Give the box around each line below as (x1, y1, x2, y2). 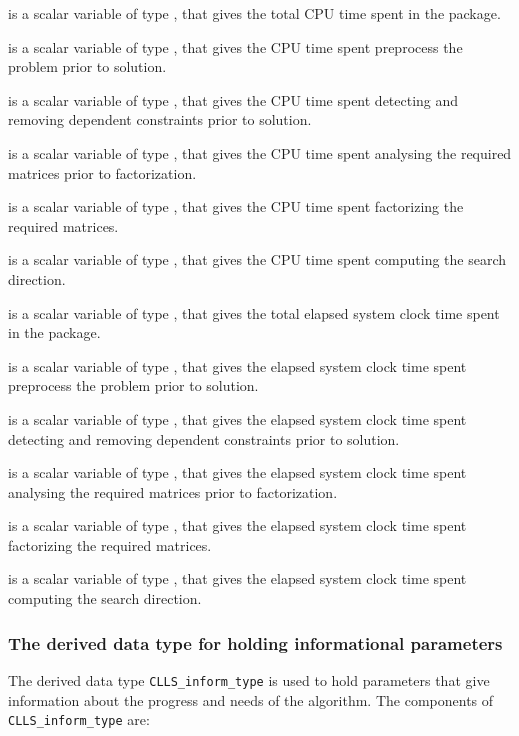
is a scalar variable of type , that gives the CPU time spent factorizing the (8, 196, 464, 217)
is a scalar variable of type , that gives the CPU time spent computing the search (8, 249, 507, 270)
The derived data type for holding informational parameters (8, 630, 503, 655)
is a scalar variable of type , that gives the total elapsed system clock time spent (8, 302, 500, 323)
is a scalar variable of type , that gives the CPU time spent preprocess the (8, 36, 463, 57)
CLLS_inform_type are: (8, 709, 150, 730)
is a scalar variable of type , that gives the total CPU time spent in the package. (8, 3, 501, 23)
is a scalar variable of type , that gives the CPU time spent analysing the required (8, 142, 512, 163)
